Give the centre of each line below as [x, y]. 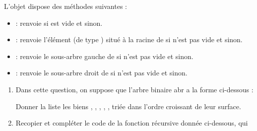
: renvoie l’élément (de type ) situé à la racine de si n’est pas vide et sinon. [129, 39]
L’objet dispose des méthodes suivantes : [65, 6]
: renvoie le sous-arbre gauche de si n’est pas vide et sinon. [104, 56]
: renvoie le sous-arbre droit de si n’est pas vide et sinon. [101, 73]
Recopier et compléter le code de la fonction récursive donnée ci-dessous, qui [132, 123]
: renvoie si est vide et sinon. [59, 23]
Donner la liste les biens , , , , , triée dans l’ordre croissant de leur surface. [128, 106]
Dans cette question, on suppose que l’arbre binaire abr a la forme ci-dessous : [134, 89]
